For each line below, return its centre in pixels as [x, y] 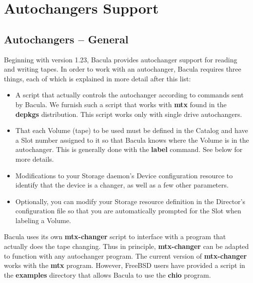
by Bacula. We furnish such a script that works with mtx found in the [121, 104]
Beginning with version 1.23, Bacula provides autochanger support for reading [121, 59]
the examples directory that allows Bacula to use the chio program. [107, 274]
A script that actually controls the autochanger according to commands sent [129, 95]
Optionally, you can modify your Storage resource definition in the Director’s [130, 201]
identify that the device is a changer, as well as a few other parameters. [122, 185]
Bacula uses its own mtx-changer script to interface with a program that [115, 236]
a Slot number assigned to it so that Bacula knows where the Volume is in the [132, 140]
